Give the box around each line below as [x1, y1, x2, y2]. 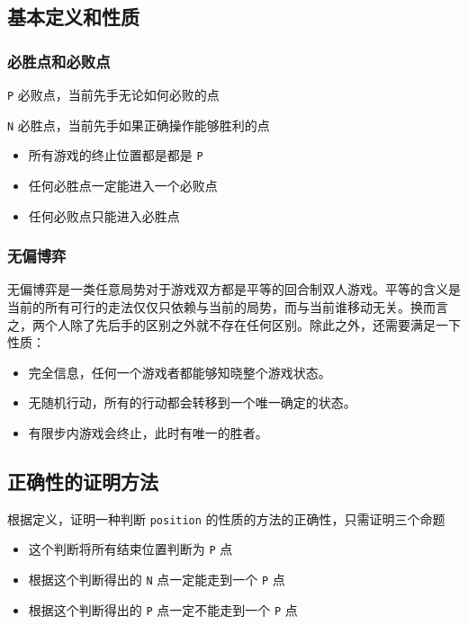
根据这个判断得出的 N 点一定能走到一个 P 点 [28, 570, 285, 589]
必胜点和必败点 [7, 49, 111, 72]
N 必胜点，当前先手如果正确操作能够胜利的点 [7, 115, 270, 134]
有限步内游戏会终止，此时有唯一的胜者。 [28, 423, 268, 442]
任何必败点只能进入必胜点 [28, 206, 180, 225]
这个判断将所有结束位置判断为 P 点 [28, 540, 233, 558]
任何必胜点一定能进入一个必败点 [28, 175, 218, 194]
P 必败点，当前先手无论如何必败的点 [7, 85, 220, 103]
